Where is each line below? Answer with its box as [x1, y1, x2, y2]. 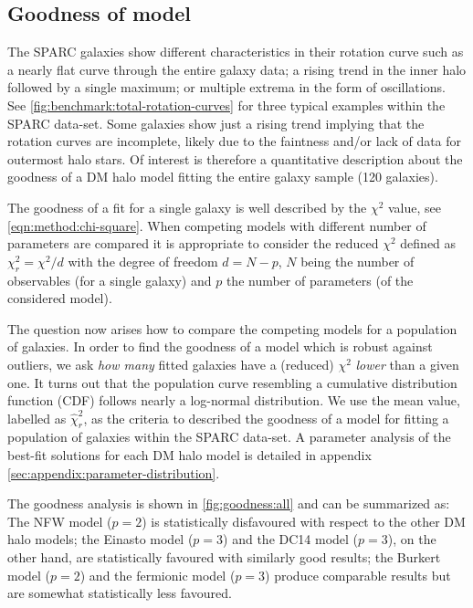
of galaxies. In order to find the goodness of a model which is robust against [7, 337, 433, 356]
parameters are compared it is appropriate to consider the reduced [7, 234, 379, 253]
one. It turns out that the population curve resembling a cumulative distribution [7, 372, 457, 392]
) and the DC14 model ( [223, 529, 359, 549]
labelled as [7, 408, 67, 427]
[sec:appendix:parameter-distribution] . [7, 463, 220, 482]
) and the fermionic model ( [79, 565, 236, 584]
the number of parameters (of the [226, 270, 414, 289]
